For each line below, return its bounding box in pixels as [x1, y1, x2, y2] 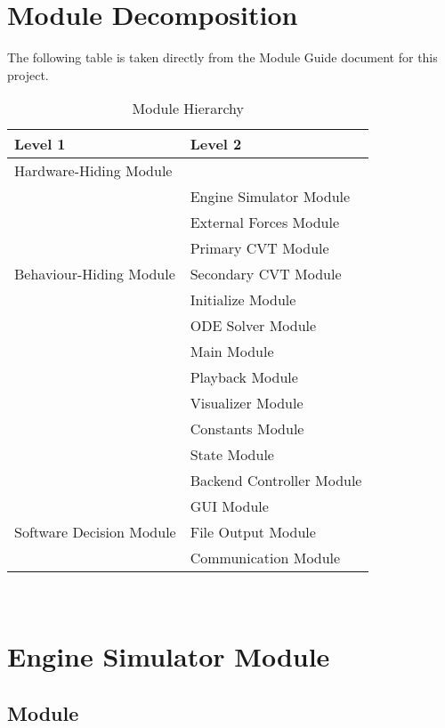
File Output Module [190, 522, 316, 543]
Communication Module [190, 547, 341, 569]
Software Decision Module [14, 522, 176, 543]
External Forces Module [190, 212, 340, 233]
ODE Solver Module [190, 315, 317, 336]
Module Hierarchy [132, 98, 244, 119]
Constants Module [190, 418, 304, 440]
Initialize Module [190, 289, 296, 311]
